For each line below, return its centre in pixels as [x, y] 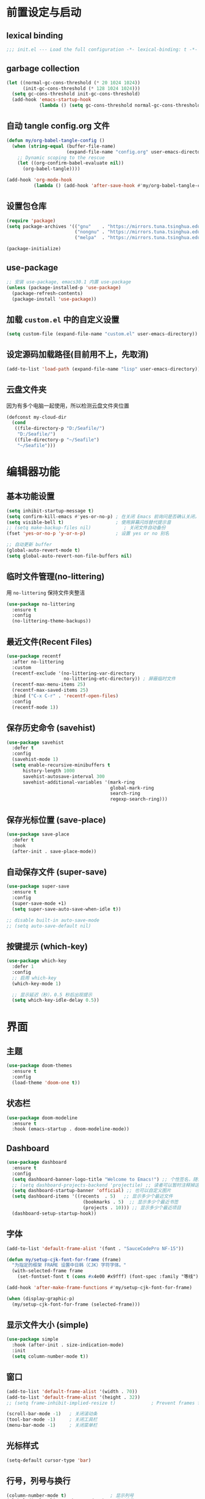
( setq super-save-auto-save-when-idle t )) [67, 909]
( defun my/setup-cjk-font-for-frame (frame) [64, 1260]
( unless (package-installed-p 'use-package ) [64, 287]
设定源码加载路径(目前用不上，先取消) [77, 354]
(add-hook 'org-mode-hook [39, 180]
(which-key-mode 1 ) [37, 983]
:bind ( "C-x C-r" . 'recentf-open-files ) [65, 696]
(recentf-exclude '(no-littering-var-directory [74, 673]
